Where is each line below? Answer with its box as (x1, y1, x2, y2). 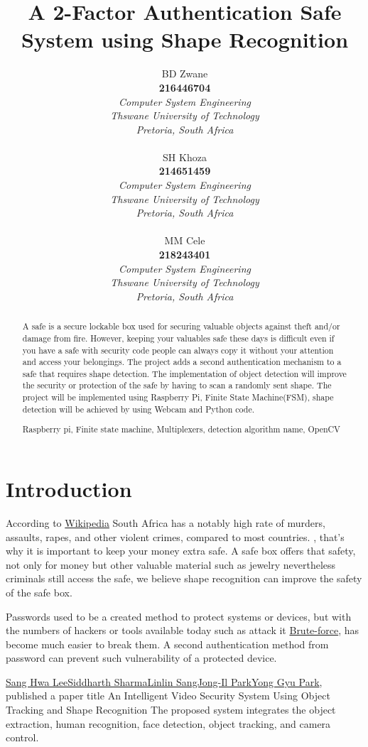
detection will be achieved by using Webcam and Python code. (22, 403, 255, 415)
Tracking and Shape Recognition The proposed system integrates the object (6, 702, 336, 717)
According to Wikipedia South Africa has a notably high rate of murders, (6, 515, 325, 530)
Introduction (6, 474, 132, 503)
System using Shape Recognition (21, 25, 349, 54)
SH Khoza (163, 149, 207, 164)
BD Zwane (161, 66, 208, 81)
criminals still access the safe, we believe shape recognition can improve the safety (6, 571, 362, 586)
